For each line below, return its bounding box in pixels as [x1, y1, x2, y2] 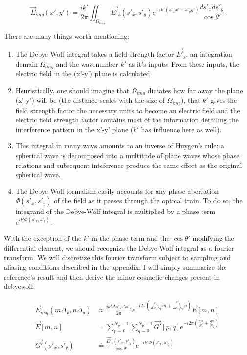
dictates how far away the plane [147, 85, 243, 95]
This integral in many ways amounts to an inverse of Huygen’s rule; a [15, 141, 225, 151]
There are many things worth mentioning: [4, 31, 130, 41]
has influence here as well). [141, 124, 222, 134]
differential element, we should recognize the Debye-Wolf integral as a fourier [4, 242, 234, 253]
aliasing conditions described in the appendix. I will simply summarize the [4, 261, 227, 272]
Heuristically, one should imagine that [15, 85, 130, 95]
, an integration [186, 49, 232, 59]
